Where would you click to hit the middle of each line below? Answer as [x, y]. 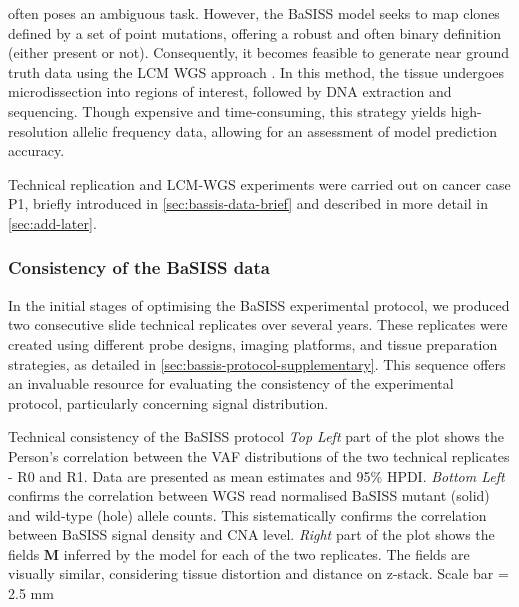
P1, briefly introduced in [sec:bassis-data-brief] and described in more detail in [248, 203]
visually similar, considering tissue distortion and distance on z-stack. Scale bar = [258, 573]
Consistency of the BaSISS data [139, 267]
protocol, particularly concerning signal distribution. [168, 402]
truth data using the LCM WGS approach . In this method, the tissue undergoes [256, 71]
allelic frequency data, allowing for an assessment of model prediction [284, 130]
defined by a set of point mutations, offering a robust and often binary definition [255, 32]
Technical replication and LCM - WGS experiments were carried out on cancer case [259, 183]
